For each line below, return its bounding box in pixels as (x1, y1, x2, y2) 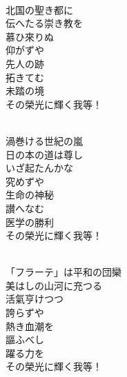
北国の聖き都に (6, 2, 73, 17)
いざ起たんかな (6, 161, 73, 175)
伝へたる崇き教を (6, 16, 83, 30)
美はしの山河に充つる (6, 278, 102, 292)
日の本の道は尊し (6, 147, 83, 161)
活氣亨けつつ (6, 292, 63, 306)
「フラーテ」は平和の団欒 (6, 265, 121, 279)
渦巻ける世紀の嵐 (6, 133, 83, 147)
